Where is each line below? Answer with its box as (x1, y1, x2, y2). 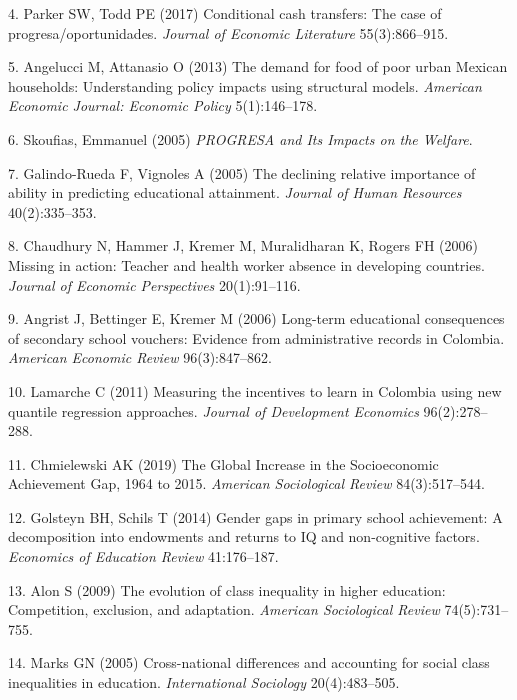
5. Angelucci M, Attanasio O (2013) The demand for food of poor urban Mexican (8, 56, 508, 77)
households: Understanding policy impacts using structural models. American (8, 75, 482, 96)
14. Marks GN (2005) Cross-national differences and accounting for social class (8, 652, 490, 673)
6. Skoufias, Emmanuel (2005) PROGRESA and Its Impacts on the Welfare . (8, 128, 473, 149)
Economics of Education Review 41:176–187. (8, 546, 279, 567)
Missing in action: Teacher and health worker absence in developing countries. (8, 254, 485, 275)
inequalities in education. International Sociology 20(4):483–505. (8, 672, 400, 693)
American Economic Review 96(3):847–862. (8, 347, 272, 368)
